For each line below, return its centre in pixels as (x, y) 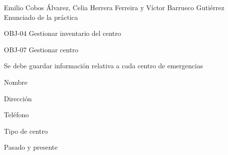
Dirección (18, 98)
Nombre (16, 82)
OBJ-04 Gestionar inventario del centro (63, 33)
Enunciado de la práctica (41, 17)
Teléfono (17, 115)
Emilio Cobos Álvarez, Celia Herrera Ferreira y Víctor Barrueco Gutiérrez (114, 7)
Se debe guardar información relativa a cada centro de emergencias (104, 66)
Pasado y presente (31, 147)
